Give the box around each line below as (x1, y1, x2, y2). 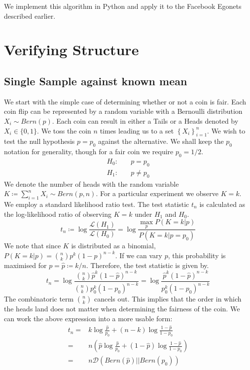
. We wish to (207, 125, 246, 135)
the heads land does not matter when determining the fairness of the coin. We (4, 303, 240, 314)
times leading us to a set (100, 125, 174, 135)
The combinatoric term (4, 294, 74, 304)
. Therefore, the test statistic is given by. (86, 260, 209, 270)
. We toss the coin (37, 125, 91, 135)
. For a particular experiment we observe (96, 188, 218, 199)
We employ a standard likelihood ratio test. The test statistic (4, 199, 189, 209)
